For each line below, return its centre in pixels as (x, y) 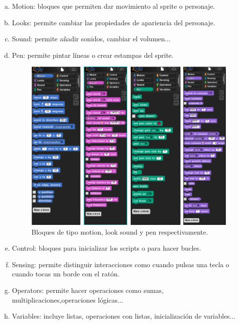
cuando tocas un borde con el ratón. (66, 274)
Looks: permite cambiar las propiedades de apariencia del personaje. (113, 22)
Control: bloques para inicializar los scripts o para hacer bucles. (106, 248)
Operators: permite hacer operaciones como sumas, (88, 290)
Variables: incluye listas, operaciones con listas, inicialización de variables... (124, 316)
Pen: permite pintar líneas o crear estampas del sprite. (93, 55)
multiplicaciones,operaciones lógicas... (68, 299)
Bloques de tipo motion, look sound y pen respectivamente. (120, 231)
